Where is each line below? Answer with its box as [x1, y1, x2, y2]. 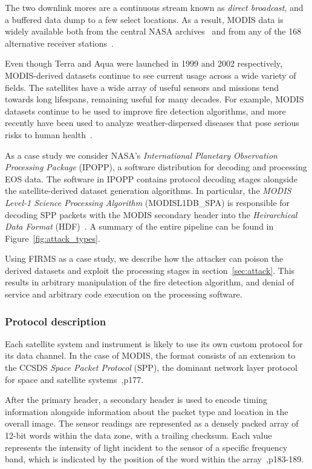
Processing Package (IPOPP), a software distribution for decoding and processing [5, 161, 307, 173]
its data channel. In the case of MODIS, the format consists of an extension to [5, 349, 296, 362]
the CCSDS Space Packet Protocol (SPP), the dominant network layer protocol [5, 361, 298, 374]
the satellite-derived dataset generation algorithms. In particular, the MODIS [5, 184, 291, 197]
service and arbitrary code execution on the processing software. [5, 288, 242, 301]
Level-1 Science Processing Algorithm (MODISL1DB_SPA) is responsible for [5, 196, 290, 208]
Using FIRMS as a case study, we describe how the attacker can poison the [5, 252, 284, 265]
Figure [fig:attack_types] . [5, 231, 100, 244]
